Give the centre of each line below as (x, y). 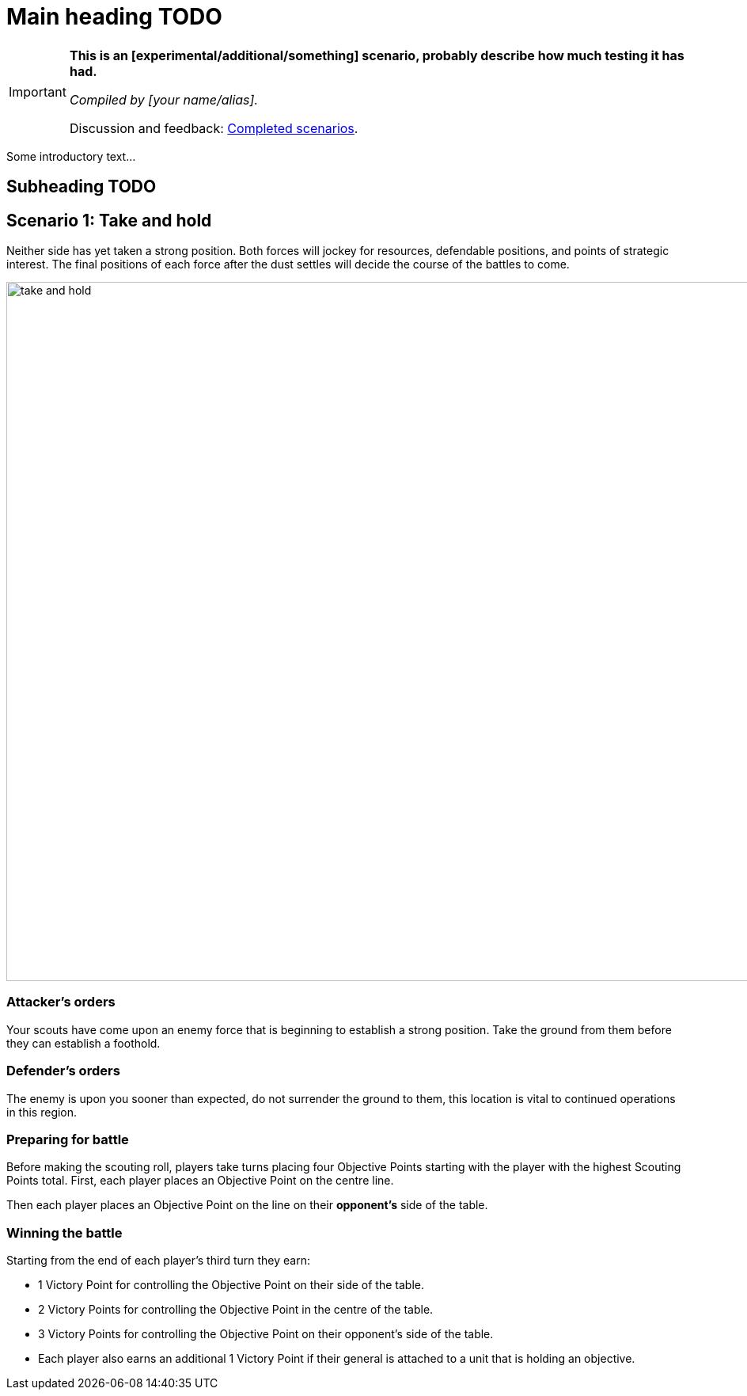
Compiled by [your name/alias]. (163, 99)
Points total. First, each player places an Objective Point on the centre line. (200, 1181)
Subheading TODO (82, 187)
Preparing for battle (68, 1139)
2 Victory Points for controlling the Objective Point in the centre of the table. (236, 1310)
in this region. (42, 1112)
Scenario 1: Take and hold (109, 220)
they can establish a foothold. (83, 1043)
